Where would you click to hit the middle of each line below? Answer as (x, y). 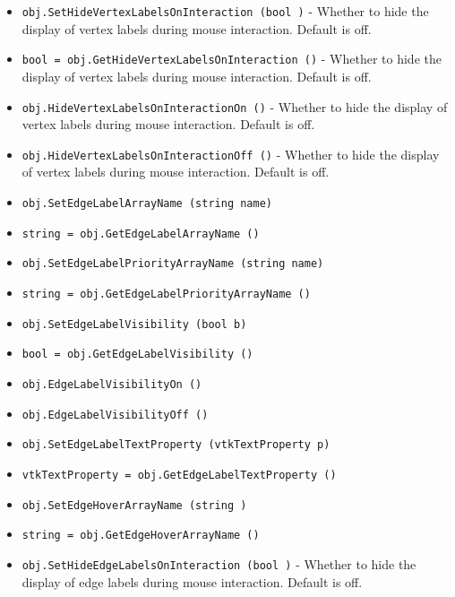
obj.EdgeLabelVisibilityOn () (112, 384)
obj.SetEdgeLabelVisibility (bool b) (134, 324)
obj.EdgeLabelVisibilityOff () (115, 415)
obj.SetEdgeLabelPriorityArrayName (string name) (173, 264)
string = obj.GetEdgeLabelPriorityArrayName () (166, 294)
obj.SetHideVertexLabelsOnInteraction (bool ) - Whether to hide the (225, 11)
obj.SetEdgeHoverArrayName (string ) (134, 505)
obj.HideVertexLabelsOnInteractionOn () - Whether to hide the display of (235, 106)
